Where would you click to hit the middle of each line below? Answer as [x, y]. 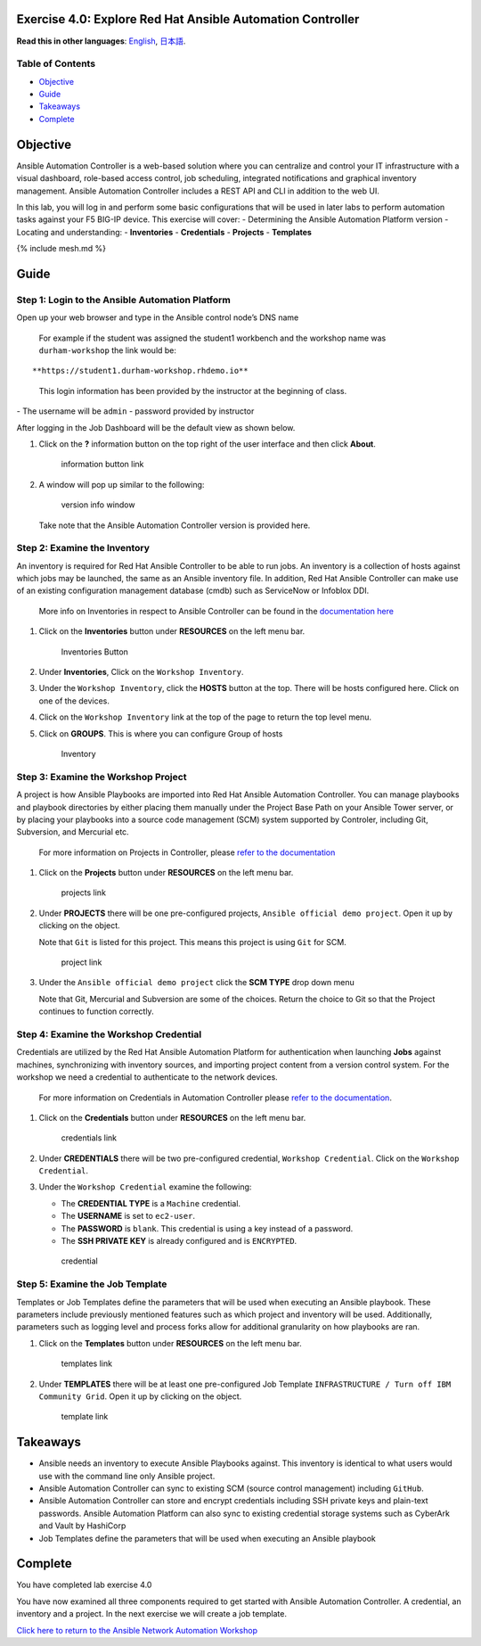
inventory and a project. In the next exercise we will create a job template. [151, 1614]
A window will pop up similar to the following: [122, 484]
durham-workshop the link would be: [108, 350]
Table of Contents [56, 64]
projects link [84, 893]
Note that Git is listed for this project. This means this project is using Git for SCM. [192, 942]
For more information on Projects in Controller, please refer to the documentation [187, 852]
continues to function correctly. [97, 1011]
